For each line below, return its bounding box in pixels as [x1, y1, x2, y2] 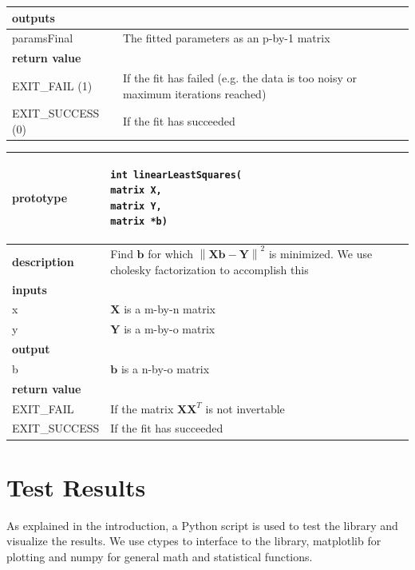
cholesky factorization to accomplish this [110, 261, 309, 277]
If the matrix [110, 400, 174, 417]
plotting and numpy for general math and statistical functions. [6, 548, 313, 564]
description [12, 253, 74, 269]
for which [148, 245, 194, 262]
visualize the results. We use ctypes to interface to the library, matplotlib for [6, 532, 381, 549]
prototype [12, 189, 68, 206]
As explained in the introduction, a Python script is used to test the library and [6, 516, 398, 533]
